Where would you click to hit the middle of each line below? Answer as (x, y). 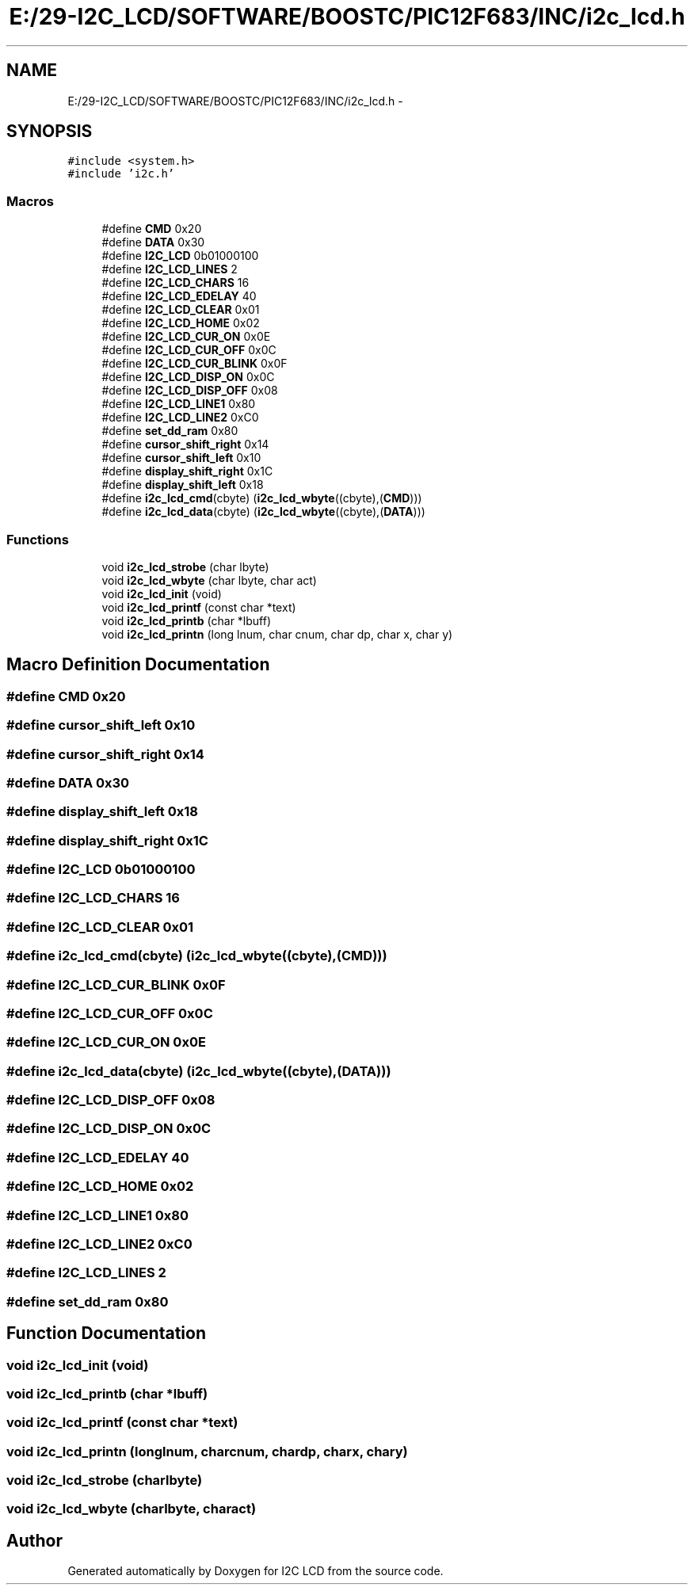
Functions (38, 539)
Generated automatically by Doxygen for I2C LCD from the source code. (255, 1571)
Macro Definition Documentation (138, 665)
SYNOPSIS (50, 132)
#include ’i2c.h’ (121, 174)
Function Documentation (106, 1333)
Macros (30, 201)
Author (34, 1540)
